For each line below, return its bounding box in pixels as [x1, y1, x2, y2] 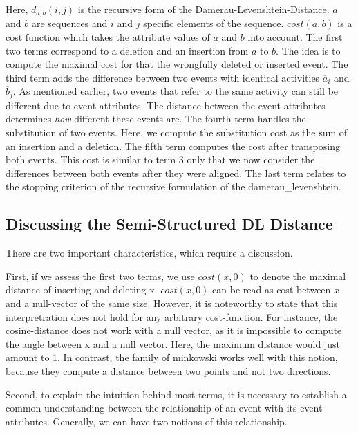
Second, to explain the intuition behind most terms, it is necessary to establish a [6, 387, 347, 401]
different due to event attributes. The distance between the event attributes [6, 98, 326, 112]
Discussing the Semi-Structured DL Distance [6, 213, 333, 234]
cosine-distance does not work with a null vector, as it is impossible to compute [6, 323, 342, 338]
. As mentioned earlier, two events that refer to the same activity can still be [12, 84, 339, 98]
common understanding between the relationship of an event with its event [6, 400, 323, 415]
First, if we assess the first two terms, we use [6, 268, 195, 283]
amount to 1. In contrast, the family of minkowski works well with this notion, [6, 350, 338, 365]
